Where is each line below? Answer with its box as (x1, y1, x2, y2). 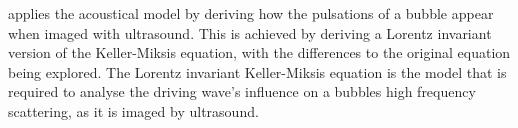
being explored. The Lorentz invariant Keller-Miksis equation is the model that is (8, 61, 507, 82)
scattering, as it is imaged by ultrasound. (8, 100, 259, 121)
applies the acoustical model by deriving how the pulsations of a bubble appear (8, 3, 494, 23)
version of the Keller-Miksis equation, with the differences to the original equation (8, 42, 511, 63)
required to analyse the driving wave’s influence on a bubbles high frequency (8, 81, 476, 102)
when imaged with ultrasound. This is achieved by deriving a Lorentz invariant (8, 22, 492, 43)
